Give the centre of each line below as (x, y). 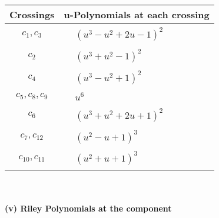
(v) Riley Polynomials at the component (88, 208)
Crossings (32, 14)
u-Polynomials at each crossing (137, 14)
